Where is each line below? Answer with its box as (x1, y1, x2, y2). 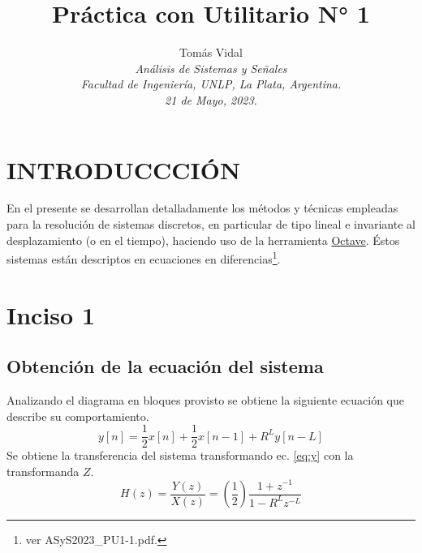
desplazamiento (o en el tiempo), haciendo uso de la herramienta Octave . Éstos (6, 231, 400, 248)
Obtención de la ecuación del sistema (6, 354, 324, 379)
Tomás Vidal (179, 44, 243, 61)
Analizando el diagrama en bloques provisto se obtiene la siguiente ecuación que (6, 392, 404, 409)
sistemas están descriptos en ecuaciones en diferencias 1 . (6, 248, 281, 267)
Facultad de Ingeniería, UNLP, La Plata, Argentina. (80, 75, 342, 92)
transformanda (6, 462, 80, 479)
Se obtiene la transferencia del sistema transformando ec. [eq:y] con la (6, 447, 354, 464)
